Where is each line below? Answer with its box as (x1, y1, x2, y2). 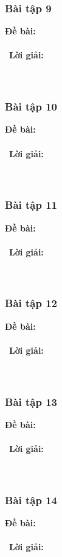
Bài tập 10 (5, 99, 58, 114)
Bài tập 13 (5, 394, 58, 409)
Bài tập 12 (5, 295, 58, 311)
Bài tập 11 (5, 197, 58, 212)
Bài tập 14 (5, 492, 58, 507)
